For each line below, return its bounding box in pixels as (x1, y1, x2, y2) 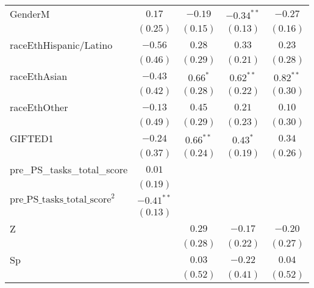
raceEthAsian (10, 69, 68, 83)
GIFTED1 (10, 131, 54, 145)
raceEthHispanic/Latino (10, 38, 113, 52)
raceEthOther (10, 100, 68, 114)
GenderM (10, 7, 50, 21)
